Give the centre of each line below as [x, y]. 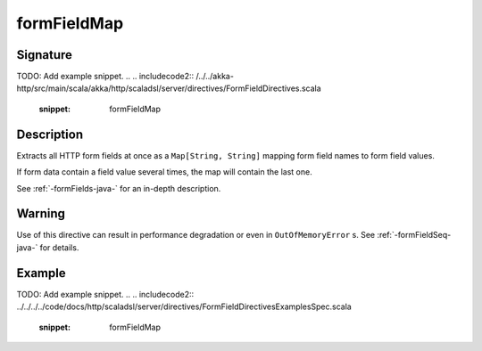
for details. [59, 247]
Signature [45, 55]
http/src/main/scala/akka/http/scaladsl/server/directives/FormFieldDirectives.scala [169, 88]
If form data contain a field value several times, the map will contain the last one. [164, 172]
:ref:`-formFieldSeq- [414, 235]
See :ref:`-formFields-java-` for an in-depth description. [119, 188]
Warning [41, 214]
